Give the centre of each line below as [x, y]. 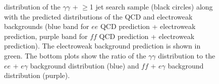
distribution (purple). [37, 75]
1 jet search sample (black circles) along [151, 6]
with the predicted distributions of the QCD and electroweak [98, 16]
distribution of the [32, 6]
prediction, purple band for [46, 36]
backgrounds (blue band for [47, 26]
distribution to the [187, 55]
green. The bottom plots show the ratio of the [75, 55]
